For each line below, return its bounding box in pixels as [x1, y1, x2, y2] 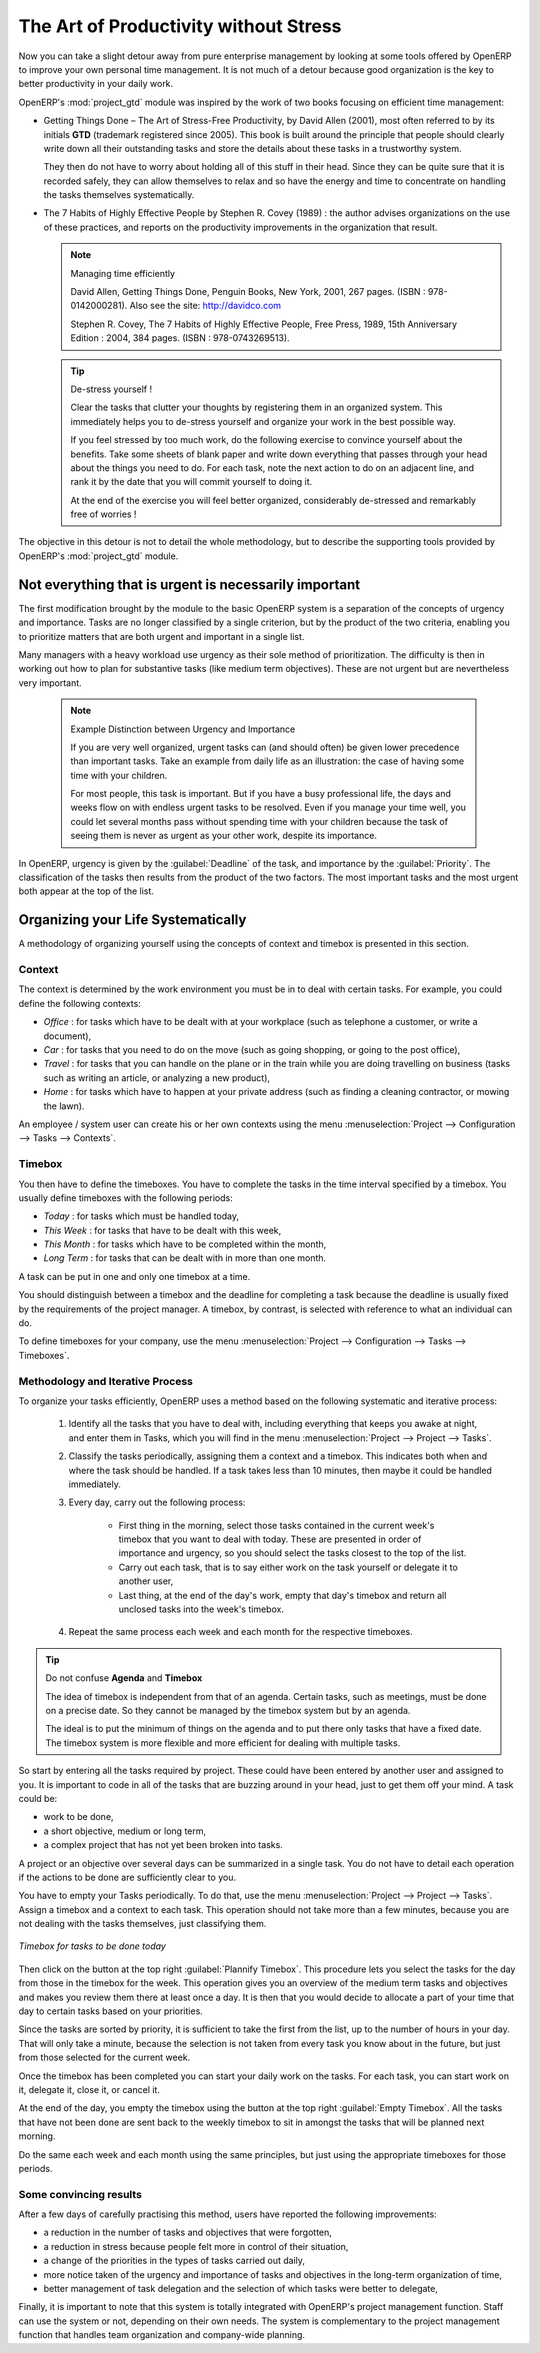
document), [43, 1030, 92, 1042]
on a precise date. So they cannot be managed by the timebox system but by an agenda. [45, 1704, 411, 1716]
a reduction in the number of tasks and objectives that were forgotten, [43, 2226, 332, 2239]
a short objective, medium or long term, [43, 1825, 207, 1837]
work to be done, [43, 1811, 114, 1823]
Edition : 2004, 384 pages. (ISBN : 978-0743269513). [70, 332, 290, 344]
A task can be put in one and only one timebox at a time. [18, 1270, 251, 1282]
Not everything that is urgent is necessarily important [18, 576, 360, 593]
